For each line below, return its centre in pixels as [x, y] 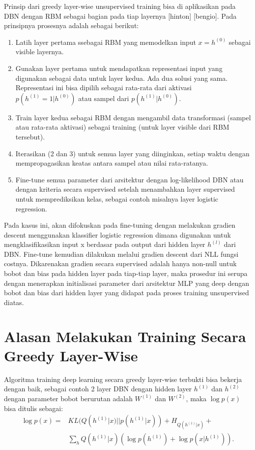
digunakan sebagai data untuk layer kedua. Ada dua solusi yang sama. [122, 78]
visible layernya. [40, 52]
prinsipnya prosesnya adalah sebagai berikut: [71, 25]
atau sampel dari [104, 98]
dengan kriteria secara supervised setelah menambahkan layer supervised [125, 189]
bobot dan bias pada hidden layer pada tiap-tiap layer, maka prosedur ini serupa [126, 273]
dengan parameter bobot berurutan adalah [68, 398]
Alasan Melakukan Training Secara [125, 336]
